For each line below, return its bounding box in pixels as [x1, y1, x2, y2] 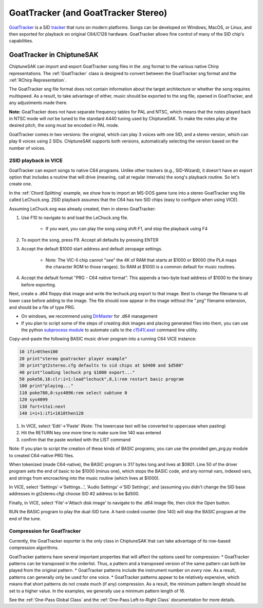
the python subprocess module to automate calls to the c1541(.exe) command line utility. [21, 327, 198, 333]
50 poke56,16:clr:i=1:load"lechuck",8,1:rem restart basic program [19, 376, 184, 382]
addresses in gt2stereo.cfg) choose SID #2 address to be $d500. [9, 491, 140, 497]
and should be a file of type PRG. [9, 304, 75, 310]
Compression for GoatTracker [9, 527, 81, 534]
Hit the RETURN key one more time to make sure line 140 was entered [21, 430, 161, 436]
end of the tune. [9, 515, 41, 522]
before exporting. [21, 282, 56, 287]
